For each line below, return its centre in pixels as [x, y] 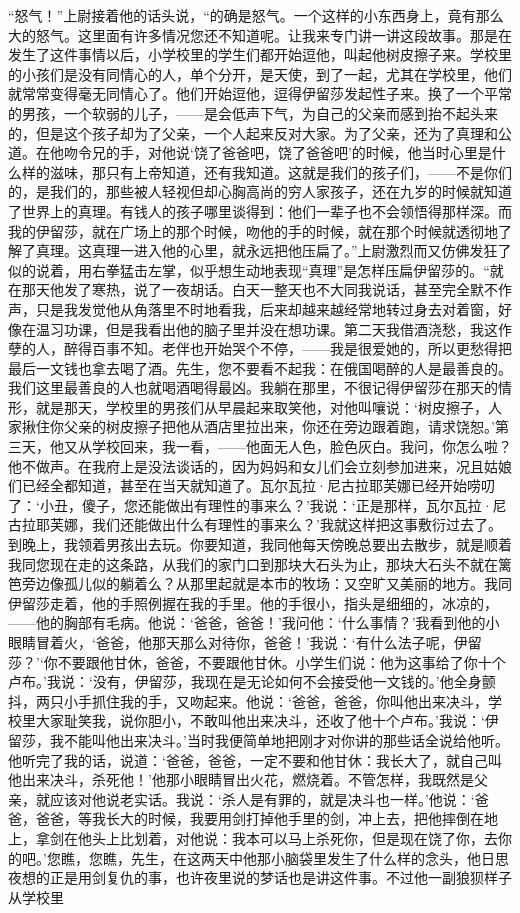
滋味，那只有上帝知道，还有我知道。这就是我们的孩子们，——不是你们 [280, 171]
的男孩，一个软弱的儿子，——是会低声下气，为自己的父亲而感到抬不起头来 [253, 112]
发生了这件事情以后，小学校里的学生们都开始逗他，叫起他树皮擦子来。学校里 [260, 54]
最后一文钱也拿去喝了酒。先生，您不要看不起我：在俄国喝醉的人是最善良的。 [260, 367]
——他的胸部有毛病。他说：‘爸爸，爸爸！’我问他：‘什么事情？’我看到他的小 [254, 622]
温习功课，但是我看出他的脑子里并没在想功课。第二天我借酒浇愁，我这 [266, 328]
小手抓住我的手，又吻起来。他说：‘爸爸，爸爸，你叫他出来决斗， [275, 700]
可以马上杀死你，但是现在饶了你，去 [378, 837]
